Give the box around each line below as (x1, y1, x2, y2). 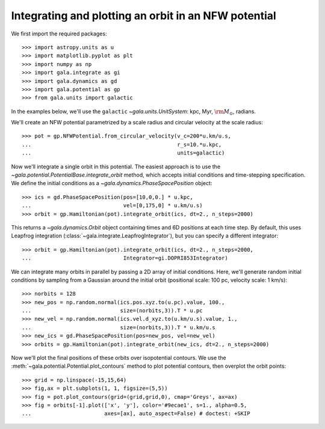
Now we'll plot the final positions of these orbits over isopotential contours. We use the (11, 354, 227, 362)
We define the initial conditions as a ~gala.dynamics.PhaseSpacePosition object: (11, 180, 212, 187)
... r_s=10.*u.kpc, (22, 141, 222, 148)
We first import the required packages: (11, 30, 107, 37)
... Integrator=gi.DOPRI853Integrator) (22, 255, 228, 261)
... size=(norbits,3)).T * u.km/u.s (22, 324, 216, 330)
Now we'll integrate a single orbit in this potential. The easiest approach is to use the (11, 163, 221, 170)
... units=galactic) (22, 150, 225, 156)
